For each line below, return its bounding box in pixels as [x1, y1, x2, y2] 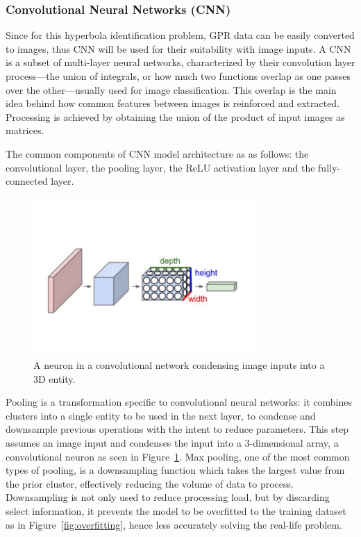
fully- [318, 160, 340, 174]
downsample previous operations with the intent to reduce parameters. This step [6, 422, 349, 436]
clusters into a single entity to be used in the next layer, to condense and [6, 408, 316, 422]
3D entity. [33, 371, 76, 386]
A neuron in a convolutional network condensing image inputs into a [33, 358, 325, 372]
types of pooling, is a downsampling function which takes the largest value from [6, 463, 345, 477]
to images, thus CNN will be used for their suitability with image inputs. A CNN [6, 41, 351, 56]
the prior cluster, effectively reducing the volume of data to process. [6, 476, 294, 490]
